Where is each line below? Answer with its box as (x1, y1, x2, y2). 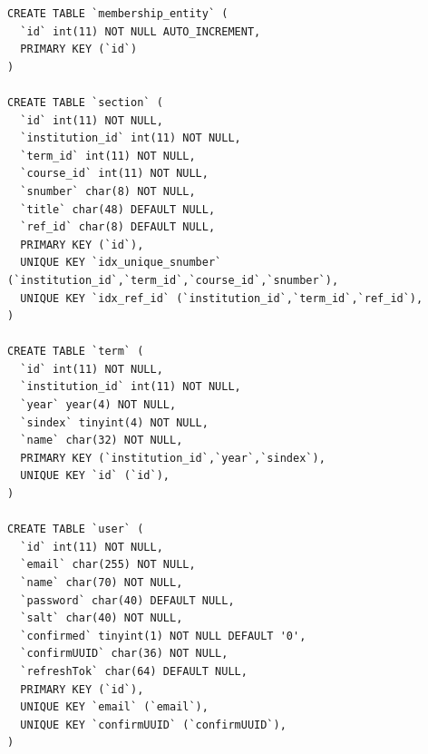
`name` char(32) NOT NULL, (20, 434, 183, 447)
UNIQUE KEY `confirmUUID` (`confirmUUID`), (20, 718, 287, 731)
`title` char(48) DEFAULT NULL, (20, 202, 216, 216)
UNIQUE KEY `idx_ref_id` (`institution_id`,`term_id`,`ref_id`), (20, 291, 423, 305)
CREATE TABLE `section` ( (7, 95, 163, 109)
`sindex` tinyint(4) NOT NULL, (20, 416, 209, 429)
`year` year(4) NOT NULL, (20, 398, 177, 412)
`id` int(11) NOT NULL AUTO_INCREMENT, (20, 24, 261, 38)
